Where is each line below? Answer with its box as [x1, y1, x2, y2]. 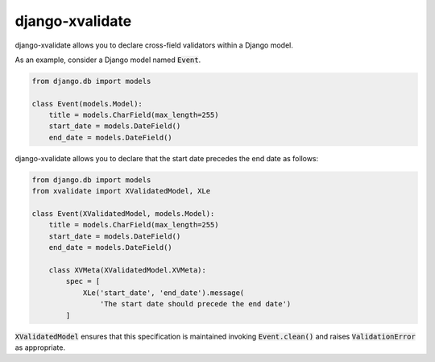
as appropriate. [14, 343, 66, 352]
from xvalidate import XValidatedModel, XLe [31, 186, 211, 196]
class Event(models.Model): [31, 99, 143, 108]
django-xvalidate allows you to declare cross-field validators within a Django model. [14, 40, 293, 50]
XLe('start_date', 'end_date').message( [82, 288, 245, 298]
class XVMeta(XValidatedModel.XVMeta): [48, 265, 207, 274]
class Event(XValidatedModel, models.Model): [31, 210, 215, 218]
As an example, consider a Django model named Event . [14, 55, 201, 64]
